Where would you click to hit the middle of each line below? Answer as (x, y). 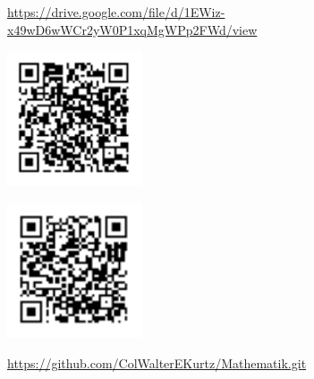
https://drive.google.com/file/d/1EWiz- (116, 12)
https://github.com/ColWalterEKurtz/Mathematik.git (157, 362)
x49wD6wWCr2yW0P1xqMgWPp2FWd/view (132, 29)
